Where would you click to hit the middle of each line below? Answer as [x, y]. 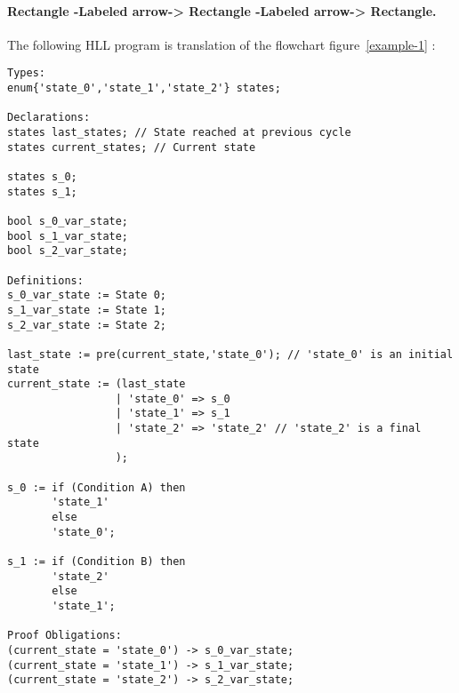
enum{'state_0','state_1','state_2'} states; [144, 88]
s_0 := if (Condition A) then [97, 487]
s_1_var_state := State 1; [87, 310]
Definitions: [45, 280]
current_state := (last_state [97, 384]
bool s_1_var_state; [68, 236]
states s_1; [42, 191]
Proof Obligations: [64, 636]
